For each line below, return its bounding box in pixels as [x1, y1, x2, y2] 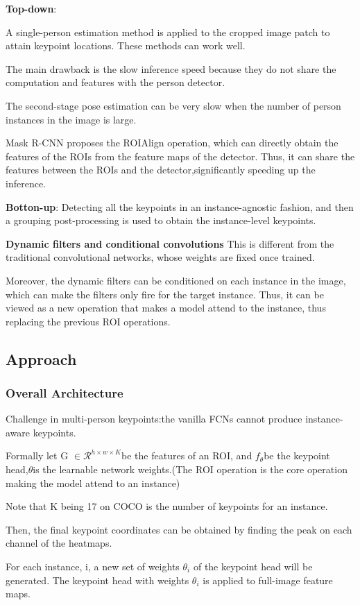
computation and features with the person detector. [6, 75, 225, 90]
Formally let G [6, 448, 69, 463]
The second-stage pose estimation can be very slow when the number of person [6, 98, 341, 112]
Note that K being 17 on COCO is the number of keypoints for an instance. [6, 499, 328, 513]
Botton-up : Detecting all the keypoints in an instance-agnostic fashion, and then [6, 199, 354, 214]
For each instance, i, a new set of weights [6, 559, 180, 574]
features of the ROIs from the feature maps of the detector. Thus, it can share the [6, 148, 355, 163]
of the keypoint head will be [193, 559, 313, 574]
